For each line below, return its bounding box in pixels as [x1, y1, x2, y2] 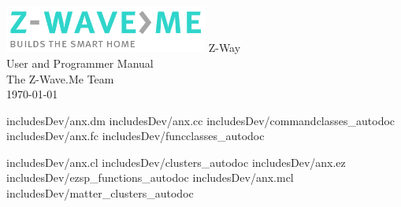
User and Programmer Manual [6, 54, 154, 71]
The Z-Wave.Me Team [6, 70, 114, 87]
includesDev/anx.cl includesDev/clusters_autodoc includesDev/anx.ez [6, 153, 346, 170]
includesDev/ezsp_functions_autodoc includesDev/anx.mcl [6, 169, 294, 186]
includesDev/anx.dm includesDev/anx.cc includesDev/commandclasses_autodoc [6, 112, 395, 128]
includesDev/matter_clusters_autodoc [6, 185, 194, 201]
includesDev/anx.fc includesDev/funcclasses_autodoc [6, 128, 265, 144]
